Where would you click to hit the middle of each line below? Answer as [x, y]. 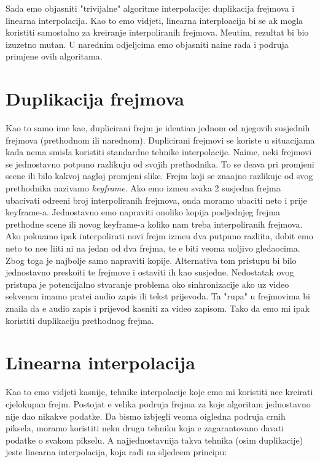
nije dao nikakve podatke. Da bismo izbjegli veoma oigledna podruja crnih [146, 416]
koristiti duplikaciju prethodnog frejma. [80, 320]
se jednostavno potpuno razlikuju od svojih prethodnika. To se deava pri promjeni [160, 164]
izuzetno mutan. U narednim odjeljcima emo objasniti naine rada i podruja [147, 44]
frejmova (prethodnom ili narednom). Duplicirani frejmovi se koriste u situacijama [160, 140]
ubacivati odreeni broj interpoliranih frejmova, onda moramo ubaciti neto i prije [156, 200]
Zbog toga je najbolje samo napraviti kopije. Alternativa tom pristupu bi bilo [151, 260]
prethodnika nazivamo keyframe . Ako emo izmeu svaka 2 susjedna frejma [143, 188]
